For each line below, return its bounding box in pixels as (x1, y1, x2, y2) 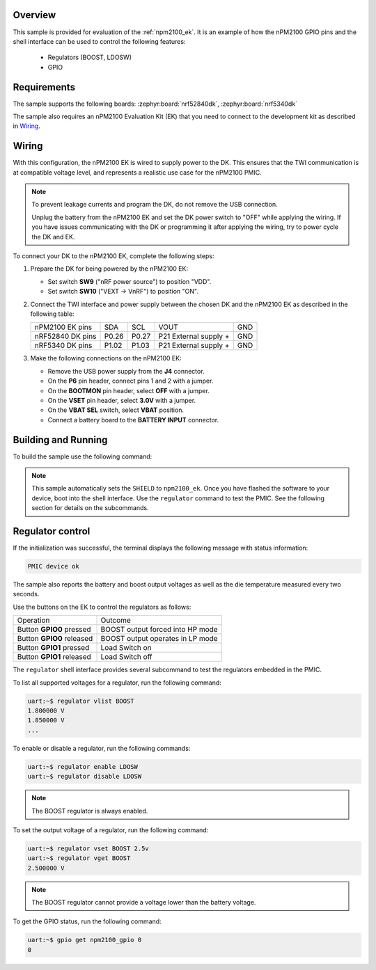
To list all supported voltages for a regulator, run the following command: (13, 678, 222, 687)
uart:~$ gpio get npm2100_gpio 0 (27, 936, 142, 944)
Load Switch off (100, 652, 152, 662)
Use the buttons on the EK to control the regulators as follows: (13, 603, 191, 611)
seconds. (13, 590, 40, 598)
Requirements (13, 81, 76, 93)
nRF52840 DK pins (34, 331, 97, 341)
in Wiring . (13, 122, 41, 130)
